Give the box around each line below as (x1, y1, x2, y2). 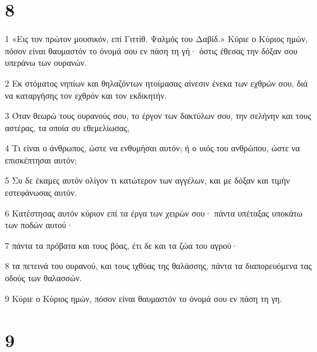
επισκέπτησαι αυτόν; (5, 153, 77, 166)
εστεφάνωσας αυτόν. (5, 186, 77, 199)
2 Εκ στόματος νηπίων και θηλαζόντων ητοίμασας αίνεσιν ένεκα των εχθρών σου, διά (5, 76, 308, 89)
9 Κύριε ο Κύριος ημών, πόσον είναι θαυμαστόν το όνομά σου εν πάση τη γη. (5, 292, 282, 304)
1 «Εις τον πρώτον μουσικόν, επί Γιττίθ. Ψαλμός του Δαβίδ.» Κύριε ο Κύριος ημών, (5, 32, 308, 45)
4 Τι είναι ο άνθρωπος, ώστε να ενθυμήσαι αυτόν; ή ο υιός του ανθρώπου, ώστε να (5, 142, 300, 154)
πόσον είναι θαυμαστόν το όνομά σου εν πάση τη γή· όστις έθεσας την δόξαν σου (5, 44, 297, 57)
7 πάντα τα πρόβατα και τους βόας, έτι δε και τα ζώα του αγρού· (5, 239, 238, 251)
